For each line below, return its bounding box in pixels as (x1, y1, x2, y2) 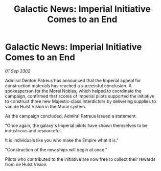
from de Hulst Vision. (5, 161, 47, 167)
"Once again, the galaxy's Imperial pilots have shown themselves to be (5, 122, 148, 128)
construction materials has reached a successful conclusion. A (5, 82, 132, 89)
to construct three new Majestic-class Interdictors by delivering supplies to (5, 98, 156, 104)
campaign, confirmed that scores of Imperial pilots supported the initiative (5, 93, 155, 99)
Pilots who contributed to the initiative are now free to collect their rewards (5, 156, 156, 162)
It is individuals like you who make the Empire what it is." (5, 137, 119, 143)
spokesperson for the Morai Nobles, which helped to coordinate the (5, 88, 142, 94)
